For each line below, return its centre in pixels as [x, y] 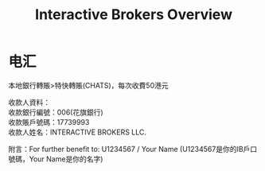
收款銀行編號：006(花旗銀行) [56, 112]
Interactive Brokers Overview [134, 15]
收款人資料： [29, 102]
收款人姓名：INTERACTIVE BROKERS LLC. [78, 132]
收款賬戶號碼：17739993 [49, 122]
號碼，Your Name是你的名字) [56, 159]
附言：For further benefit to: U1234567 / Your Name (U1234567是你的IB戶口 [133, 149]
